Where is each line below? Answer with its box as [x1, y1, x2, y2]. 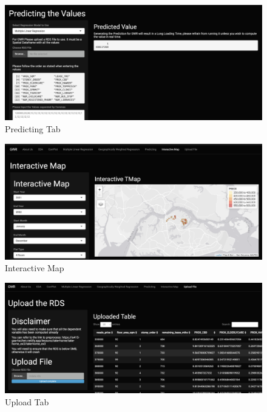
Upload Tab [5, 395, 49, 408]
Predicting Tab [5, 123, 61, 135]
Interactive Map [5, 262, 64, 274]
